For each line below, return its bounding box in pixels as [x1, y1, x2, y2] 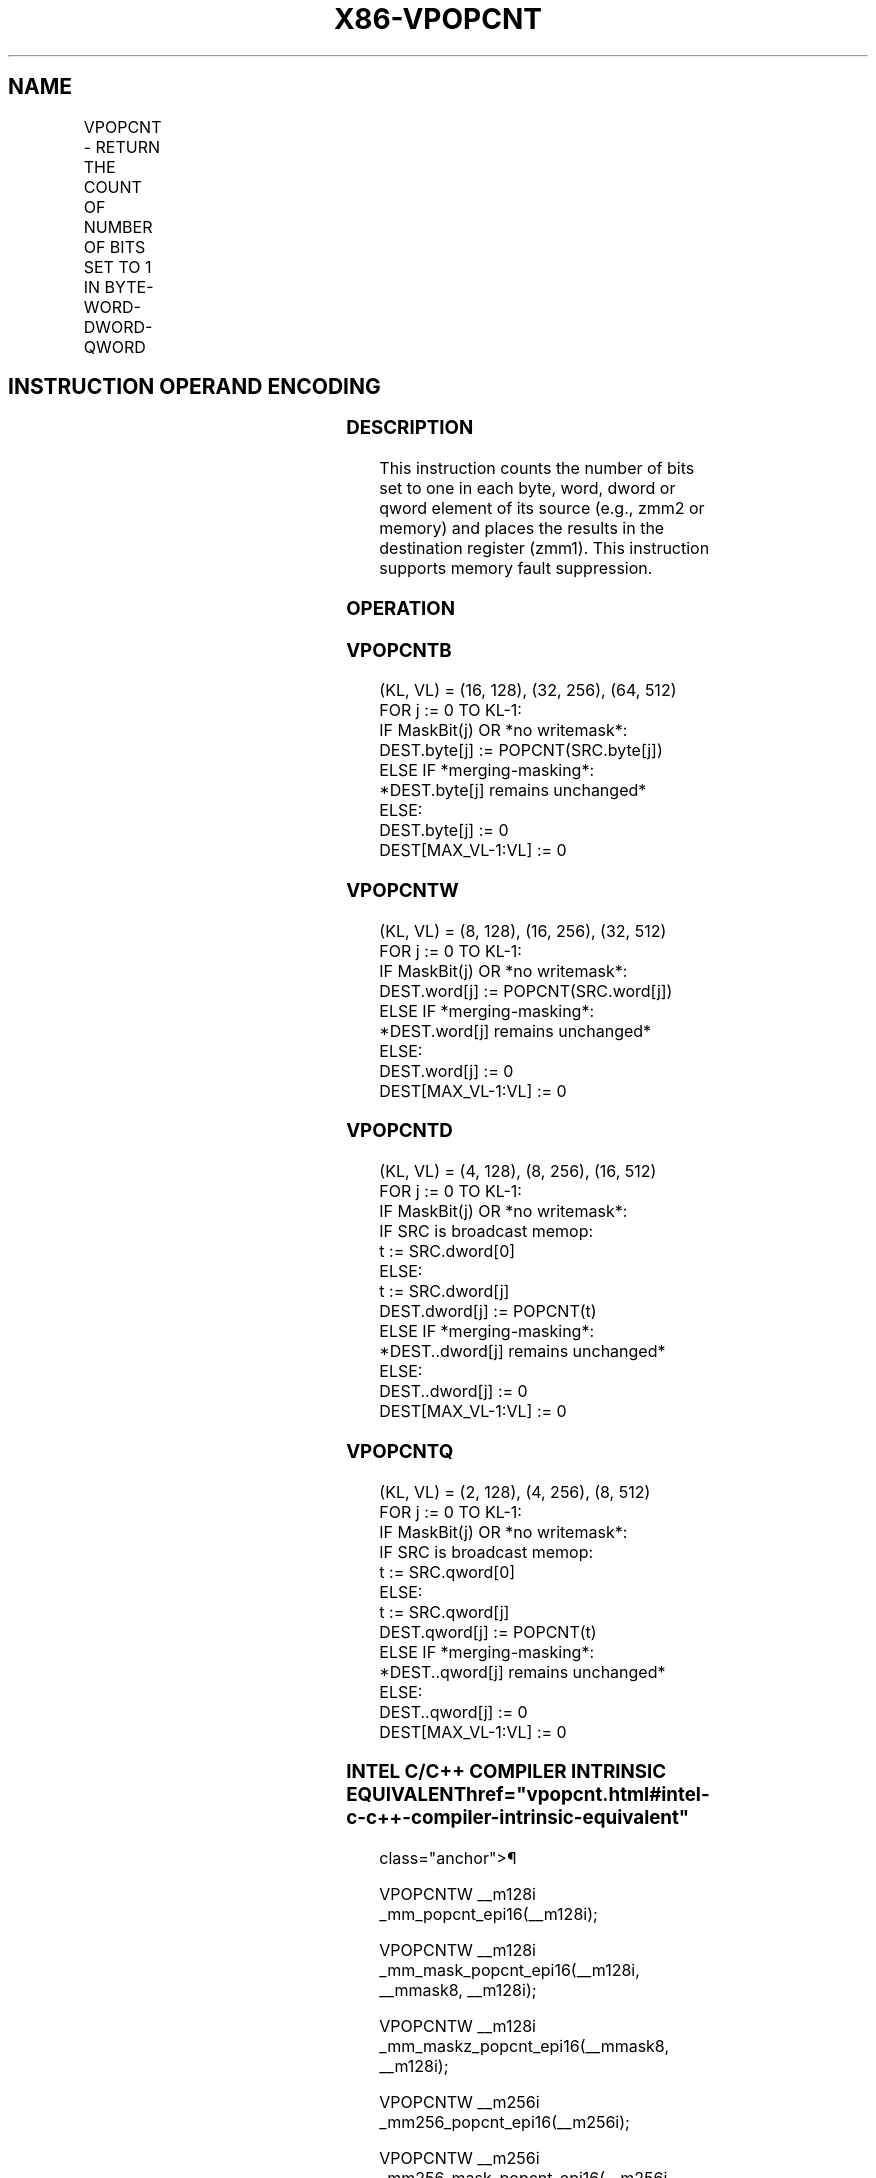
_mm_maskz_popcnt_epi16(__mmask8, [379, 2036, 670, 2057]
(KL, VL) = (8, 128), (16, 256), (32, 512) [379, 920, 667, 941]
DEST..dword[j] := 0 [379, 1381, 528, 1402]
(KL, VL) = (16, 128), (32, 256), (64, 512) [379, 680, 677, 701]
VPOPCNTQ [346, 1439, 454, 1463]
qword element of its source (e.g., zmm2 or [379, 498, 705, 519]
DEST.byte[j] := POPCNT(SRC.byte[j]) [379, 740, 663, 761]
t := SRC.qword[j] [379, 1601, 510, 1622]
